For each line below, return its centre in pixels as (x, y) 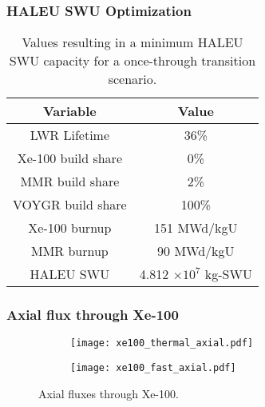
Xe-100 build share (69, 158)
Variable (70, 111)
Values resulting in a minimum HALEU (132, 42)
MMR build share (70, 182)
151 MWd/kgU (196, 228)
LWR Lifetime (70, 135)
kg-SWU (228, 274)
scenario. (132, 79)
